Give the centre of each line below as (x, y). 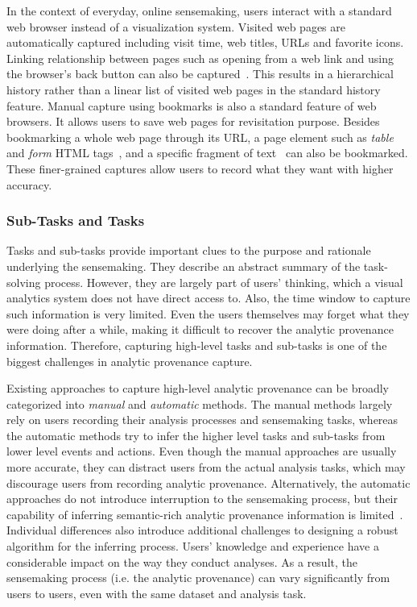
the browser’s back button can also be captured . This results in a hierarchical (200, 74)
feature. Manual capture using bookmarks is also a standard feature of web (192, 105)
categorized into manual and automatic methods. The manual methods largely (200, 403)
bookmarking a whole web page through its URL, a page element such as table (200, 137)
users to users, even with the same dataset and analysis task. (157, 593)
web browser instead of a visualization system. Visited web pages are (176, 26)
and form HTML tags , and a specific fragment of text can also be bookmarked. (207, 153)
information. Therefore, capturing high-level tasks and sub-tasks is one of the (197, 345)
